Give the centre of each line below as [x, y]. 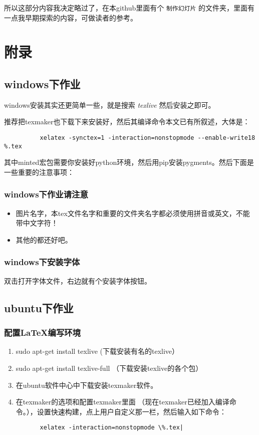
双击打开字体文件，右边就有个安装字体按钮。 [78, 280]
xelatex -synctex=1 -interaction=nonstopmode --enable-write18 [148, 138]
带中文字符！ [37, 223]
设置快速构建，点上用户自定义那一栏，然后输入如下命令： [132, 411]
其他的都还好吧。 [44, 239]
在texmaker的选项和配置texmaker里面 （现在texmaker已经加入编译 [122, 402]
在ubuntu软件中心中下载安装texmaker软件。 [87, 385]
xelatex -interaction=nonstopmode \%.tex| [111, 428]
